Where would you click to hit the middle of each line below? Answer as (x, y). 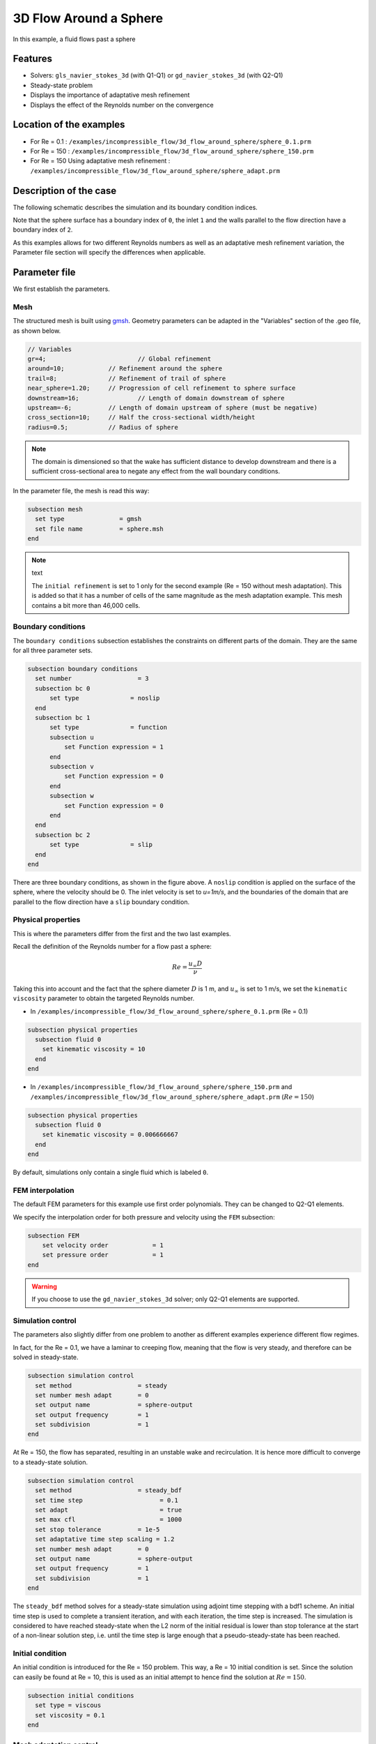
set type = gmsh (88, 519)
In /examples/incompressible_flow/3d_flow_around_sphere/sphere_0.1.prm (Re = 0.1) (169, 1011)
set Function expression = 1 (113, 747)
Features (32, 59)
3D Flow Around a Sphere (88, 18)
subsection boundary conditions (83, 669)
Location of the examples (69, 125)
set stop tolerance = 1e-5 (97, 1529)
